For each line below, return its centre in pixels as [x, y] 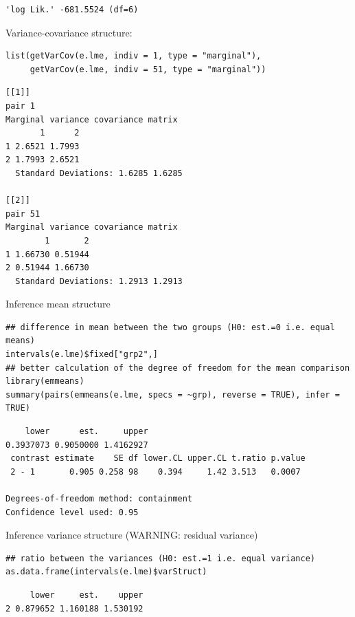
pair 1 [20, 106]
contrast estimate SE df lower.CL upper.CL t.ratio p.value [158, 458]
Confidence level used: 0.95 [72, 512]
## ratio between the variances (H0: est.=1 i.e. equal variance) [161, 558]
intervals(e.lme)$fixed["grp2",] [82, 355]
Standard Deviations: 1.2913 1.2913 [99, 281]
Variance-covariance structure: [69, 32]
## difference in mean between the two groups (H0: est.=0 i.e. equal [170, 327]
